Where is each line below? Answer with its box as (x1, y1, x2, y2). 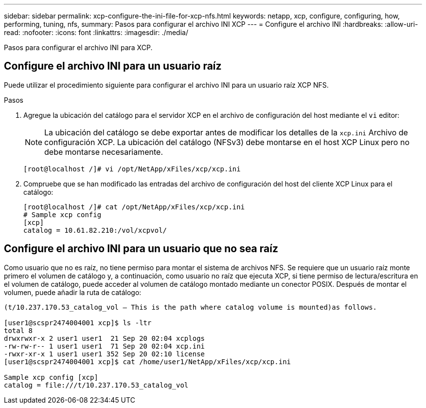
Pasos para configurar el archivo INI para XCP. (4, 43, 153, 52)
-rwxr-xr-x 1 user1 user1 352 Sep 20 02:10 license (4, 350, 205, 358)
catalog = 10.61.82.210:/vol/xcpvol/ (23, 226, 167, 234)
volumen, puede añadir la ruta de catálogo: (4, 288, 142, 297)
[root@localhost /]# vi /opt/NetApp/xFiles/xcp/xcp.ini (23, 165, 241, 173)
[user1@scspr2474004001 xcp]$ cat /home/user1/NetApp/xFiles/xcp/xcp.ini (4, 357, 291, 366)
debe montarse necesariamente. (44, 147, 163, 157)
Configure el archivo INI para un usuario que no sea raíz (4, 242, 278, 255)
